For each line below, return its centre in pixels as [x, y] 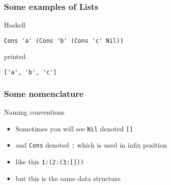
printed [15, 56]
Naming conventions [34, 111]
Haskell [15, 25]
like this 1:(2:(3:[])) [50, 161]
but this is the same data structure [68, 178]
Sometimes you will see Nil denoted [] [74, 128]
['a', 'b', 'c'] [30, 73]
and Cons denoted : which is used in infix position [91, 145]
